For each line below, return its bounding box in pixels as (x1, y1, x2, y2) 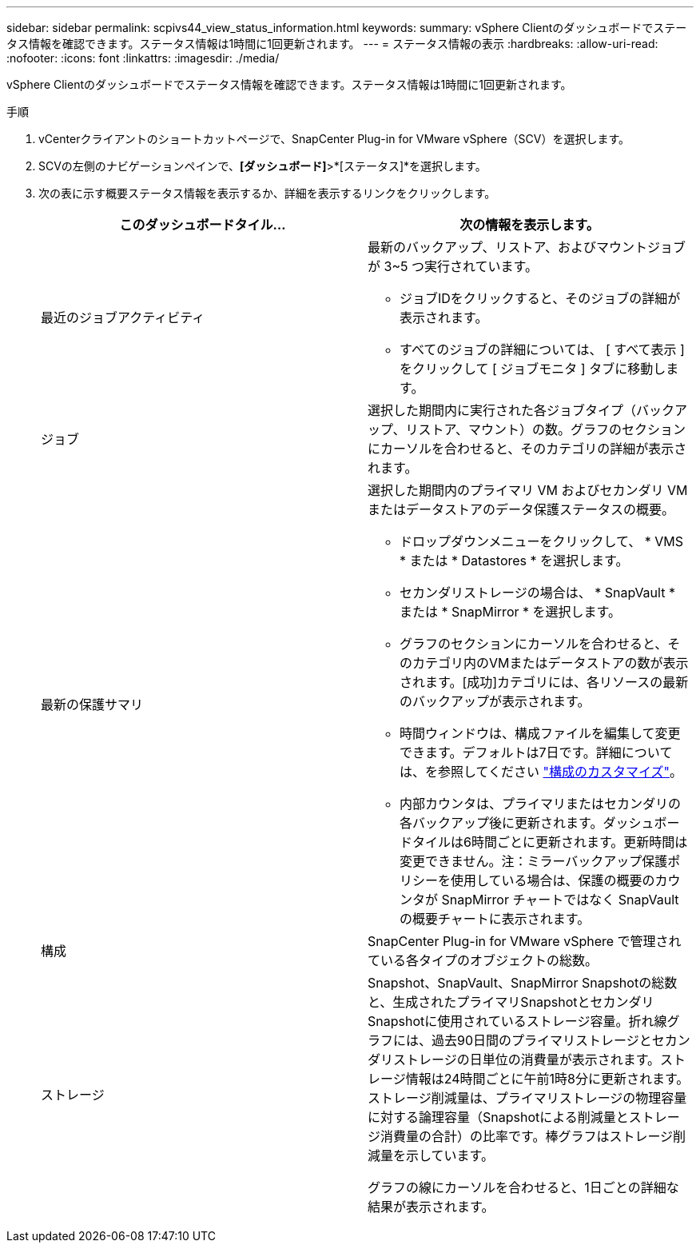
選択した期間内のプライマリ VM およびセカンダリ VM (368, 482, 688, 498)
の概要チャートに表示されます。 (400, 911, 591, 927)
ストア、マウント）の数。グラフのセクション (418, 421, 686, 437)
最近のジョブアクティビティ (41, 309, 205, 325)
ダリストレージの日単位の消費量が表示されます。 (368, 1051, 661, 1067)
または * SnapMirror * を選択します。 (400, 604, 621, 620)
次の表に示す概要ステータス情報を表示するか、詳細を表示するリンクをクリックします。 (38, 186, 496, 200)
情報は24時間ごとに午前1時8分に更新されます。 (405, 1071, 690, 1087)
